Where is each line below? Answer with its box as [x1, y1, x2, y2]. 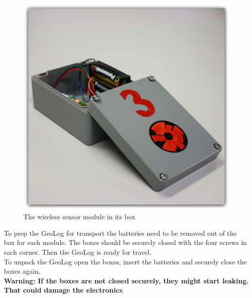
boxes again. [4, 266, 41, 276]
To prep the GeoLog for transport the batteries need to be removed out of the [4, 228, 237, 238]
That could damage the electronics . [4, 285, 125, 295]
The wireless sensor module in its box [23, 211, 135, 222]
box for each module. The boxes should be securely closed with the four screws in [4, 237, 247, 247]
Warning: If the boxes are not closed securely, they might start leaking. [4, 275, 249, 285]
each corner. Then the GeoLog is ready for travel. [4, 246, 152, 257]
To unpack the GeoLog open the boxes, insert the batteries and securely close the [4, 256, 247, 266]
